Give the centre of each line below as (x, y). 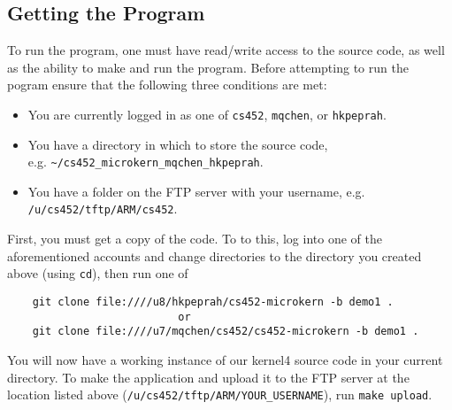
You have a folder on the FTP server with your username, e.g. (196, 191)
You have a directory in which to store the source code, (178, 144)
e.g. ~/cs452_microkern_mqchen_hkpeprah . (146, 162)
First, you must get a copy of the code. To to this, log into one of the (195, 239)
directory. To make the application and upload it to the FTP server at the (208, 377)
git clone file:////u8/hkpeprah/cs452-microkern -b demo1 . (213, 302)
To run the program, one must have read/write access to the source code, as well (226, 50)
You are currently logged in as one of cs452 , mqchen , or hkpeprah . (207, 114)
